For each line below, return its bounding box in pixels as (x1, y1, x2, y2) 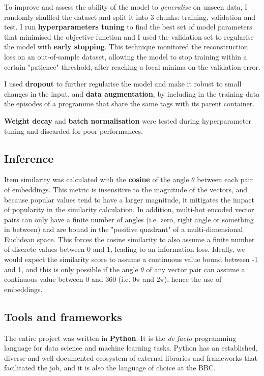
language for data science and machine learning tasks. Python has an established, (4, 342, 258, 353)
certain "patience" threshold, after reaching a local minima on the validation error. (4, 61, 260, 72)
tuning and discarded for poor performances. (4, 125, 143, 136)
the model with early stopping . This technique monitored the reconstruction (4, 41, 248, 52)
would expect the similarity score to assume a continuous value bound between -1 (4, 254, 258, 265)
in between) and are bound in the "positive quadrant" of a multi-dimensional (4, 224, 243, 235)
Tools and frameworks (4, 308, 122, 324)
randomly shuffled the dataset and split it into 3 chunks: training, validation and (4, 11, 255, 22)
